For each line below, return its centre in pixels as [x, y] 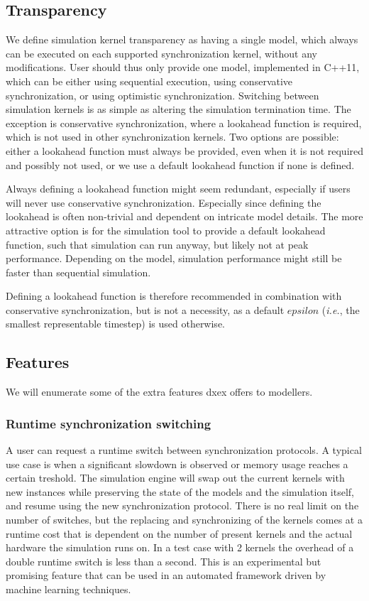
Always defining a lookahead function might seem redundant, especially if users [178, 189]
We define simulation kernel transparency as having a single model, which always [182, 39]
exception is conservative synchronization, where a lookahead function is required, [184, 123]
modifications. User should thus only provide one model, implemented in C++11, [183, 67]
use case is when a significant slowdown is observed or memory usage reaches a [177, 464]
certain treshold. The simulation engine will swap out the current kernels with [175, 478]
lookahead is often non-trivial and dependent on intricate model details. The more [184, 216]
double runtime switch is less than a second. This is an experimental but [164, 561]
